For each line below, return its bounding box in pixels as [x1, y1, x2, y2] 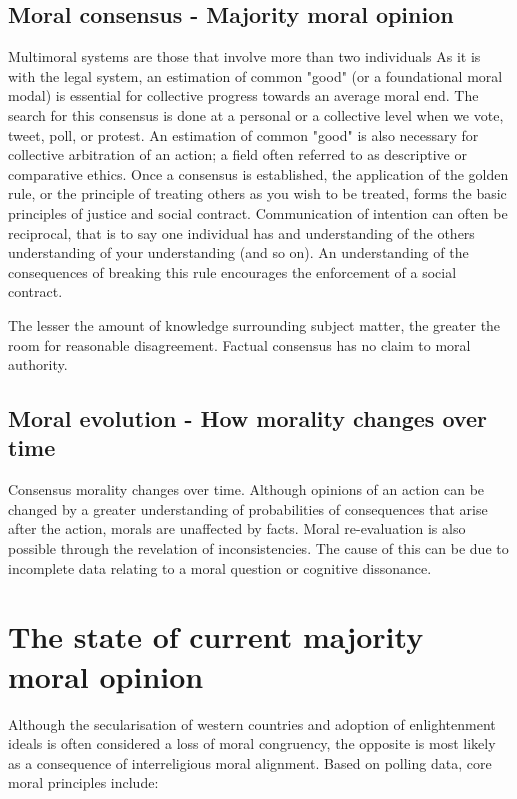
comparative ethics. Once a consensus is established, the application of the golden [8, 163, 509, 184]
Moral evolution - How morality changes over [8, 403, 487, 434]
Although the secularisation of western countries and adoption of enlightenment [8, 713, 496, 734]
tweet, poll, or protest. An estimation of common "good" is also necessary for [8, 124, 479, 145]
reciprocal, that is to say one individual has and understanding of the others [8, 222, 475, 243]
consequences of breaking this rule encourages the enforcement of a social [8, 261, 457, 282]
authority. [8, 354, 68, 375]
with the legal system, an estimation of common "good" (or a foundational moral [8, 65, 503, 86]
